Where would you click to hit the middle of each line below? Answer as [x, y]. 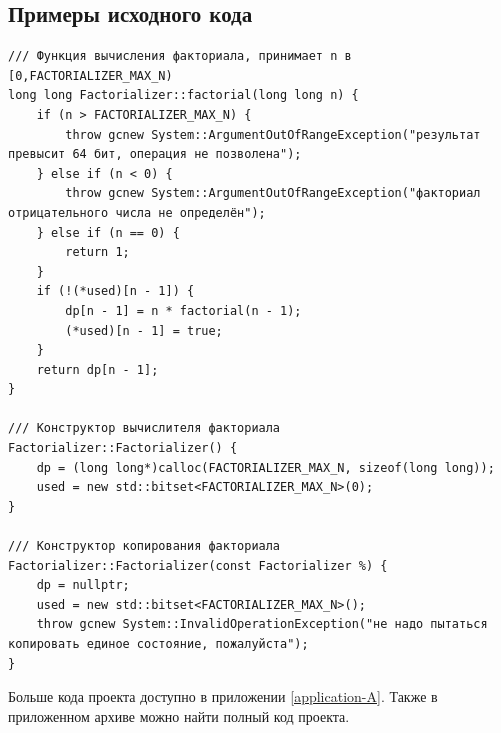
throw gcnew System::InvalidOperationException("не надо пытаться [262, 624]
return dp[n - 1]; [97, 369]
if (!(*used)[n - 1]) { [115, 291]
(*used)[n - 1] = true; [144, 330]
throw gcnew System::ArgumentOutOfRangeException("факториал [273, 193]
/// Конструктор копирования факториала [144, 546]
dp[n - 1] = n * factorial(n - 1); [183, 310]
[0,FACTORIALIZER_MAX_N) [90, 75]
